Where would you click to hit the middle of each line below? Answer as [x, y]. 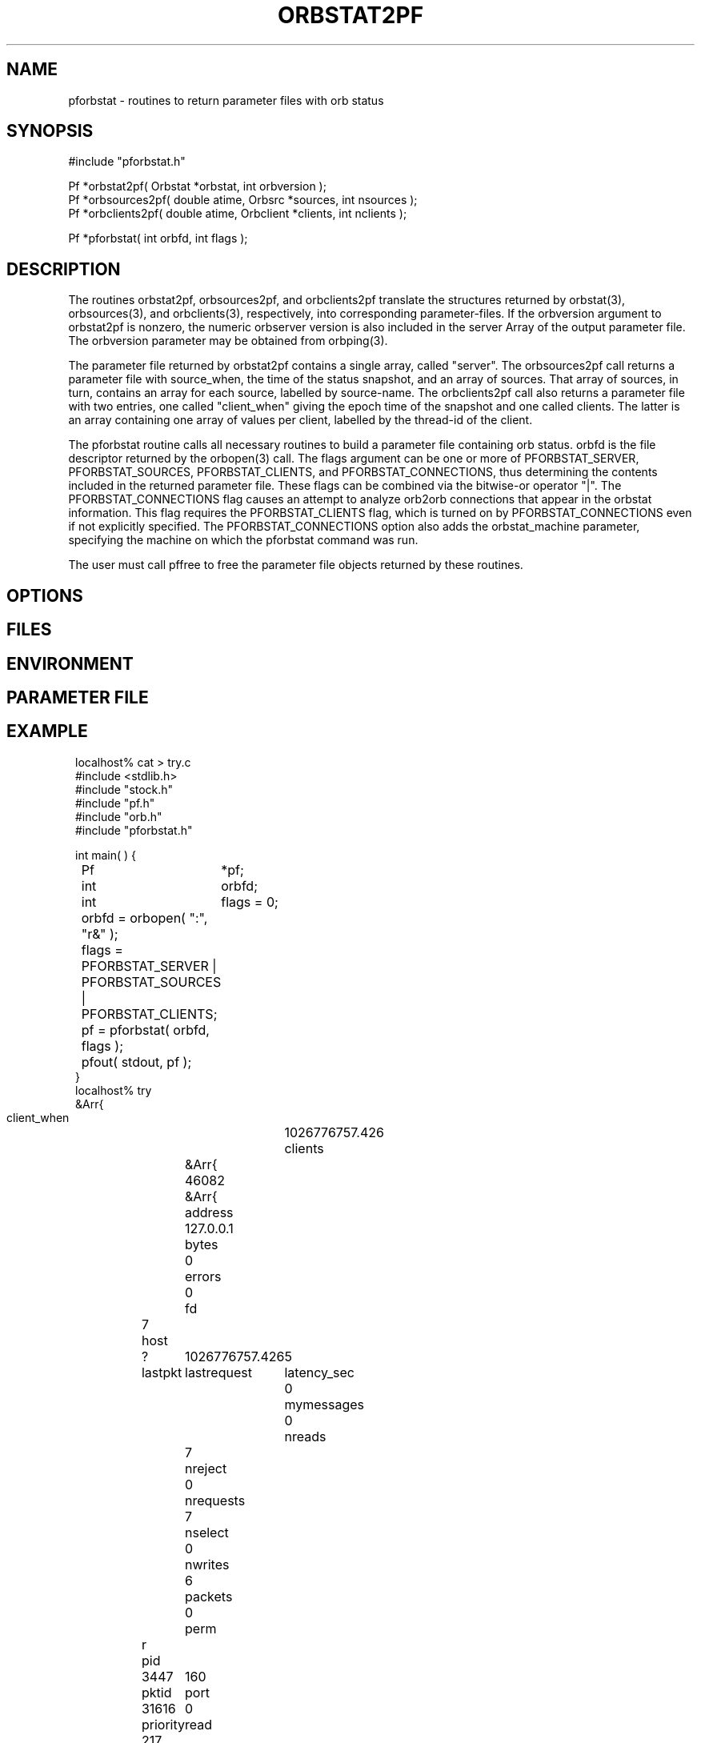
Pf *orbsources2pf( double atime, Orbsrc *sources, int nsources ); [243, 200]
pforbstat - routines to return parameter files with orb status [226, 100]
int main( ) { [106, 855]
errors [203, 1276]
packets [209, 1596]
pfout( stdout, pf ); [136, 1062]
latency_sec [319, 1372]
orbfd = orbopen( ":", [144, 918]
